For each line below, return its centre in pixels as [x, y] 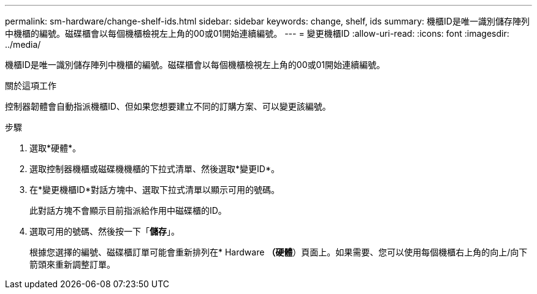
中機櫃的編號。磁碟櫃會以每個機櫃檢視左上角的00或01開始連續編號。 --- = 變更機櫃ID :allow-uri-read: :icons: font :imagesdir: [257, 33]
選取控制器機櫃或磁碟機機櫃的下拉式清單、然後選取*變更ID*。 [154, 169]
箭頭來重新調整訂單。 [72, 264]
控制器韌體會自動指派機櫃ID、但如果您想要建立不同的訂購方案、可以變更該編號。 [168, 106]
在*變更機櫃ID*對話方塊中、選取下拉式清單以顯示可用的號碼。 [154, 190]
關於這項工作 [31, 85]
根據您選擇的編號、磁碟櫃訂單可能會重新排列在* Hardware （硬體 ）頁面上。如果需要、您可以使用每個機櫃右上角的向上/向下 [279, 252]
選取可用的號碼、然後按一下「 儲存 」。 [105, 231]
